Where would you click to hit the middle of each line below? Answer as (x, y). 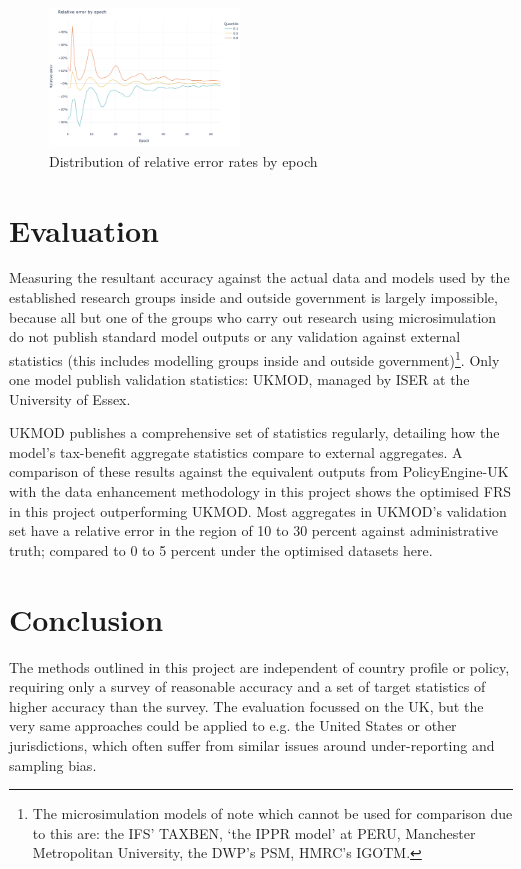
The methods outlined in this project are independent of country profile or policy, (259, 666)
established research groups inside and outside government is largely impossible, (253, 297)
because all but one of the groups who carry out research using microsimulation (253, 316)
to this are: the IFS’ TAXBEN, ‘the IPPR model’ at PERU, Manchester (254, 832)
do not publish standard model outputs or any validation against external (235, 336)
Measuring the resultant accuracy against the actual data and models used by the (259, 277)
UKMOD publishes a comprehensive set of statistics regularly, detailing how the (254, 432)
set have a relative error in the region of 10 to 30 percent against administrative (253, 530)
